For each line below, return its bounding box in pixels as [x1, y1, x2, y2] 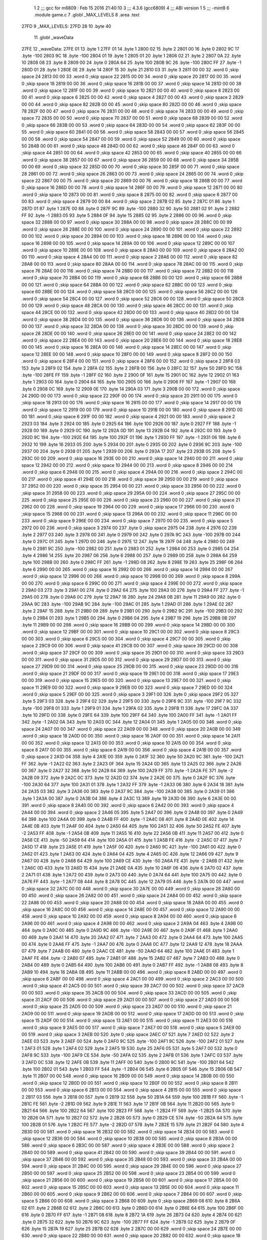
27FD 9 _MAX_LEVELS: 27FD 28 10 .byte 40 [21, 23, 111, 29]
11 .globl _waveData [34, 35, 74, 41]
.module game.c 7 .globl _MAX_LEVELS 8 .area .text [34, 12, 140, 18]
